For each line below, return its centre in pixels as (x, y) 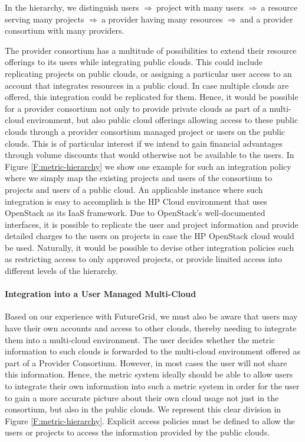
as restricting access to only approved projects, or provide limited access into (144, 259)
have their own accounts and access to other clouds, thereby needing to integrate (151, 328)
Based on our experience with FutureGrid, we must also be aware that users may (151, 316)
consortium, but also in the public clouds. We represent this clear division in (143, 409)
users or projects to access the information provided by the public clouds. (137, 432)
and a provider (267, 19)
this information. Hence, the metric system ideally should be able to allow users (149, 374)
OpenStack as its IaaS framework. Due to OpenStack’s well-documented (135, 213)
